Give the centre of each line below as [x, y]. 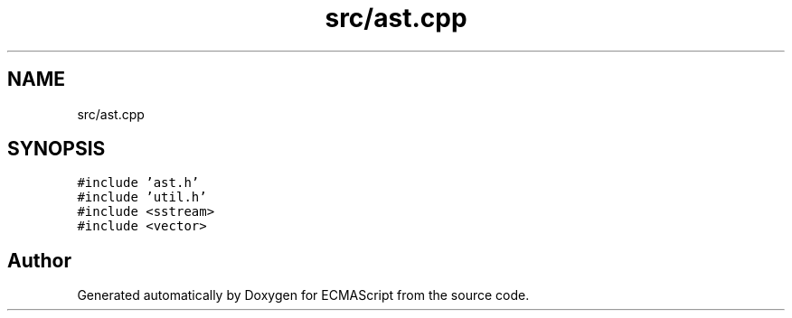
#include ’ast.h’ [138, 183]
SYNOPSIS [57, 149]
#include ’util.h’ [142, 197]
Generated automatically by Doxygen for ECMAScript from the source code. [303, 295]
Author [39, 260]
